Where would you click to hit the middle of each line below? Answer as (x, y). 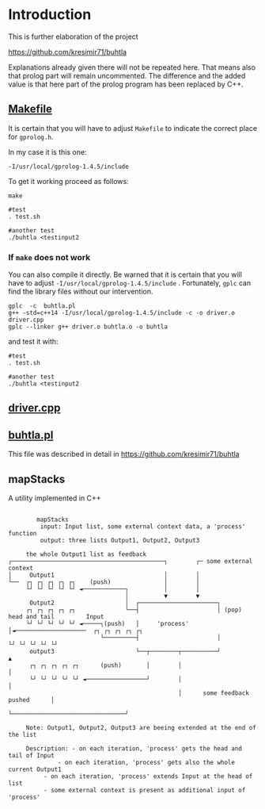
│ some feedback (213, 693)
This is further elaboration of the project (73, 36)
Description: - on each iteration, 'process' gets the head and (134, 749)
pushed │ (32, 700)
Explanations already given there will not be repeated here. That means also (132, 67)
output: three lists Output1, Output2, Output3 (120, 541)
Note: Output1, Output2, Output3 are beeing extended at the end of (141, 728)
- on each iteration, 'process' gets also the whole (147, 763)
